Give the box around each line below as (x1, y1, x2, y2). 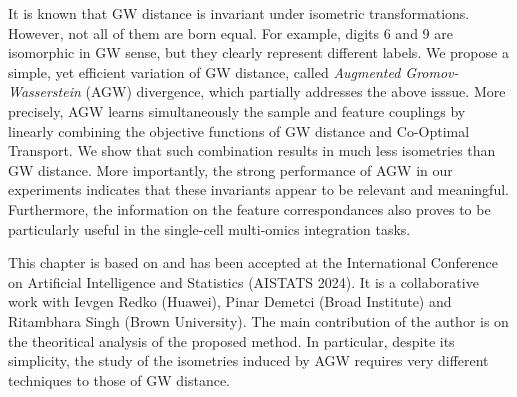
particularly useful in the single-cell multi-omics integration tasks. (8, 218, 411, 239)
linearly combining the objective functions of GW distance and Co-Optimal (8, 120, 470, 141)
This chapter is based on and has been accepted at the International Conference (8, 252, 499, 273)
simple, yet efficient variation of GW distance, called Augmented (8, 61, 401, 82)
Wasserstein (8, 81, 81, 102)
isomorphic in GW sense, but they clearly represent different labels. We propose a (8, 42, 509, 63)
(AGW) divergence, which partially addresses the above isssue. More (85, 81, 506, 102)
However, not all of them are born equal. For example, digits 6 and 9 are (8, 22, 453, 43)
